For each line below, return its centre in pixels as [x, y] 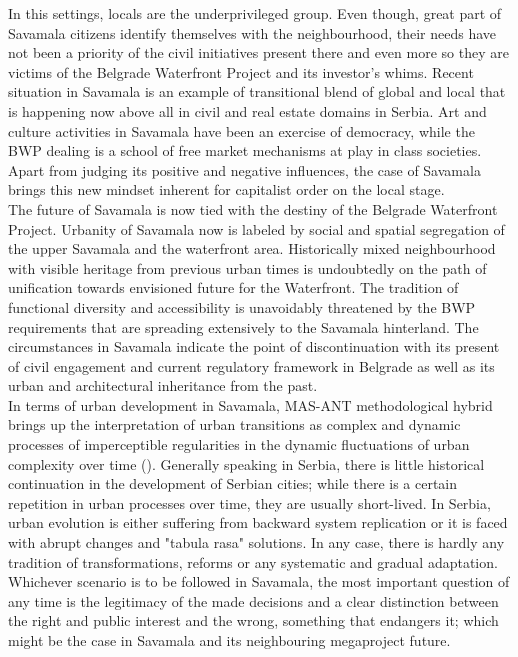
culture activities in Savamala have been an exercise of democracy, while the [241, 130]
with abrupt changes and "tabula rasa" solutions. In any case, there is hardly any [256, 542]
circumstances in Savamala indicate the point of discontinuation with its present [254, 346]
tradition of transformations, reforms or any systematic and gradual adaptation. [253, 561]
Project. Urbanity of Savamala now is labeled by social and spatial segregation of [256, 228]
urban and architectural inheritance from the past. [163, 385]
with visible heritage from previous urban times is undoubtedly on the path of [247, 267]
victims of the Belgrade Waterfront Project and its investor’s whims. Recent [241, 71]
